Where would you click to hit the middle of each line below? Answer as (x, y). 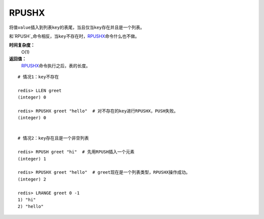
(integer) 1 (32, 159)
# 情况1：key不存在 (38, 77)
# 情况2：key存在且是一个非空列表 (53, 138)
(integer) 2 (32, 179)
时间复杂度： (22, 45)
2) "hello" (31, 207)
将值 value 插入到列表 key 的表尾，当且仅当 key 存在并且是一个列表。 (77, 27)
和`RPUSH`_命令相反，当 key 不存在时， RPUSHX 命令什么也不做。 (74, 36)
